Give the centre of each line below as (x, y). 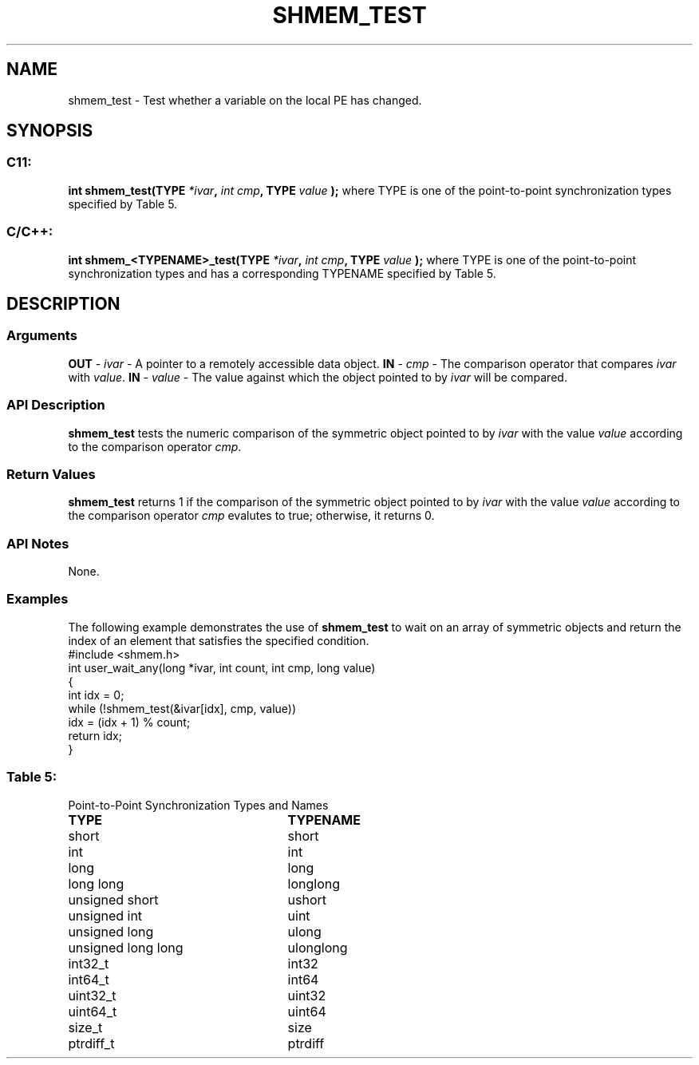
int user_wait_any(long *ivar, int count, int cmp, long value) (222, 667)
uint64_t (93, 1011)
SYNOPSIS (50, 131)
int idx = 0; (96, 695)
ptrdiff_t (91, 1043)
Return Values (51, 474)
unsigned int (105, 915)
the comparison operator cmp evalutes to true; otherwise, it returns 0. (251, 516)
